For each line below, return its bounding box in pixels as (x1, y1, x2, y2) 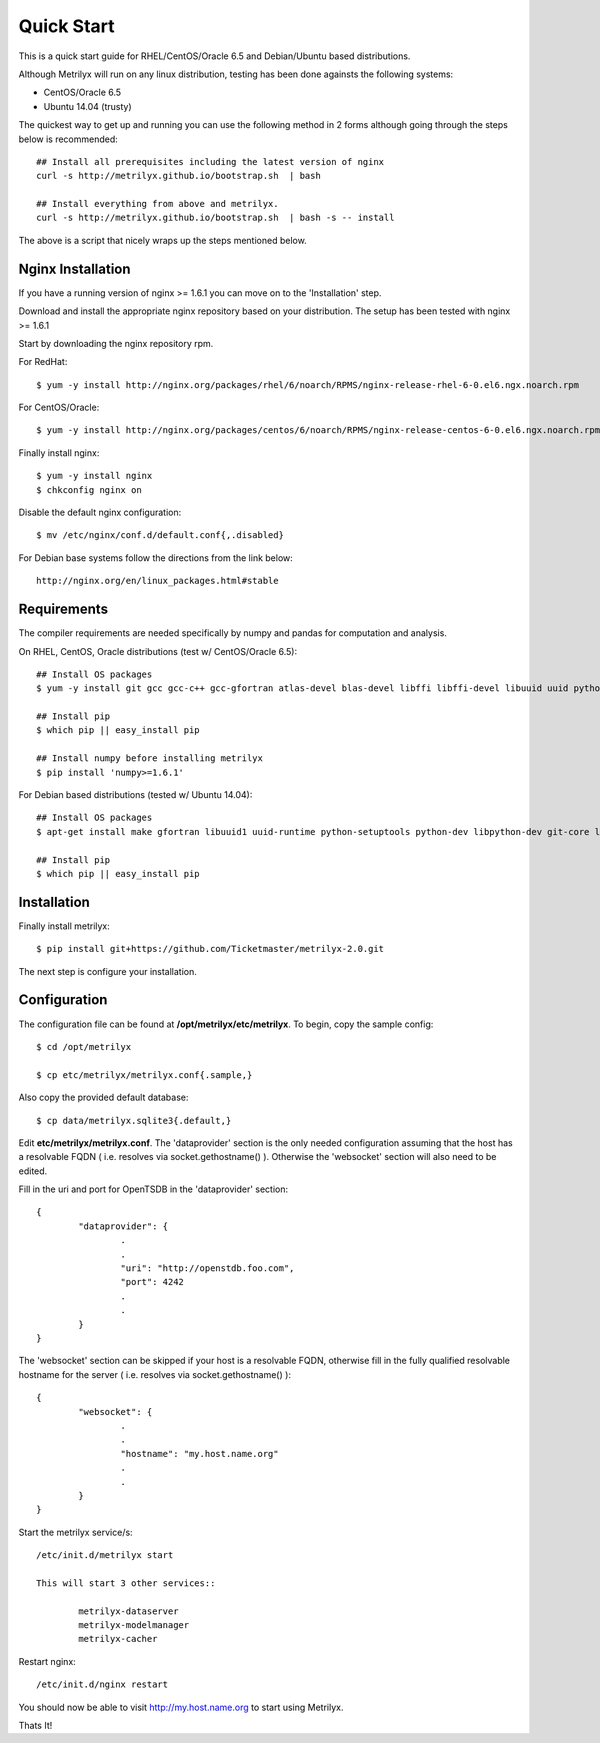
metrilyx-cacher (78, 1633, 158, 1645)
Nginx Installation (18, 260, 131, 277)
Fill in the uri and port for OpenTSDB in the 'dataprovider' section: (18, 1183, 289, 1195)
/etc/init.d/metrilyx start (36, 1550, 174, 1561)
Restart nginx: (18, 1655, 77, 1667)
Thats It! (18, 1719, 53, 1731)
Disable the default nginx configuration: (18, 506, 182, 519)
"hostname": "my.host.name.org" (120, 1448, 279, 1459)
